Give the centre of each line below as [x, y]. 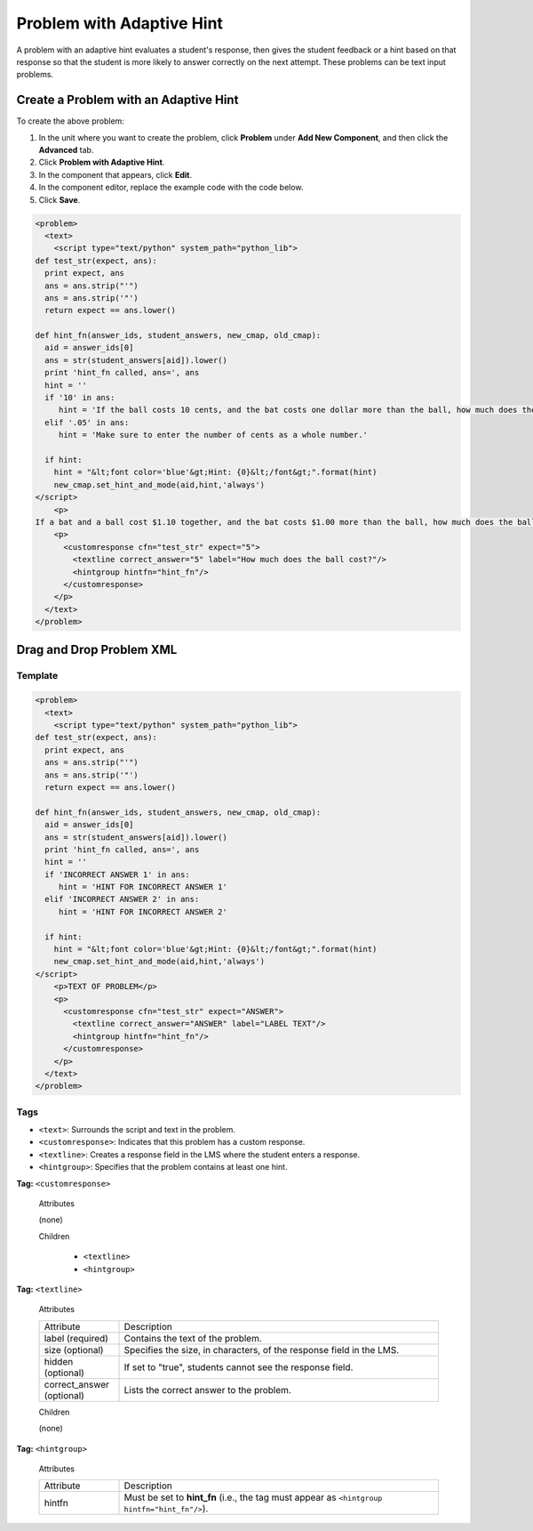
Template [37, 676]
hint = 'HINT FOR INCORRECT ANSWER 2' [143, 911]
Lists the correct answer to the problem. [208, 1390]
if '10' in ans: [80, 398]
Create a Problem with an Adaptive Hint [127, 100]
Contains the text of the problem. [193, 1338]
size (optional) [74, 1350]
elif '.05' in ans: [87, 422]
